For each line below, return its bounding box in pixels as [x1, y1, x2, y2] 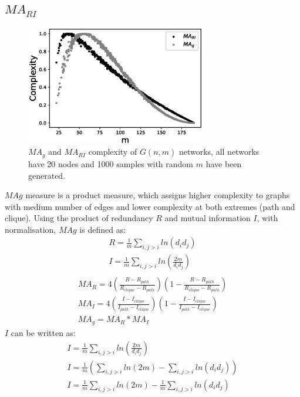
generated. [28, 169, 66, 181]
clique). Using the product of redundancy [5, 212, 153, 224]
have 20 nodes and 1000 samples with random [28, 157, 194, 169]
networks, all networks [178, 145, 259, 158]
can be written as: [11, 326, 76, 338]
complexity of [88, 145, 137, 158]
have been [205, 157, 242, 169]
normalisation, [5, 223, 56, 235]
